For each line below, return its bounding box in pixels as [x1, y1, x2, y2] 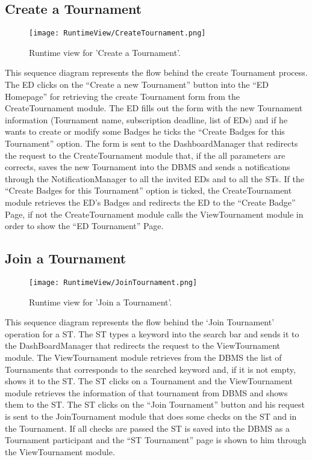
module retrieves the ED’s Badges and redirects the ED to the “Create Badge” [5, 195, 296, 208]
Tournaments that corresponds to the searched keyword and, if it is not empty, [5, 363, 296, 375]
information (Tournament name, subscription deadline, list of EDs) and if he [5, 113, 288, 126]
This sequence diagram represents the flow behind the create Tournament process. [5, 66, 308, 79]
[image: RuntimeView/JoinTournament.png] [29, 278, 198, 287]
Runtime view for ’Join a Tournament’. [29, 295, 172, 308]
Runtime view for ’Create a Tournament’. [29, 46, 181, 58]
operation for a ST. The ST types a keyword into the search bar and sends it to [5, 327, 299, 340]
